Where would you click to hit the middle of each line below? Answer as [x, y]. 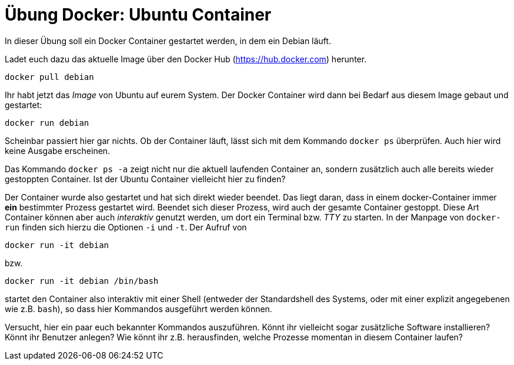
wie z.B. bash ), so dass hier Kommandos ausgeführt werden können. [138, 309]
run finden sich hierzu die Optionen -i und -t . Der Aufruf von [126, 227]
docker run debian [47, 123]
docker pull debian [49, 77]
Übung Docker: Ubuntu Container [138, 15]
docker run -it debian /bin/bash [82, 281]
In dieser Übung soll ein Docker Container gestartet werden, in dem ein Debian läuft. [168, 41]
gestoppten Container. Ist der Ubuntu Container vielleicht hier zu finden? [145, 179]
